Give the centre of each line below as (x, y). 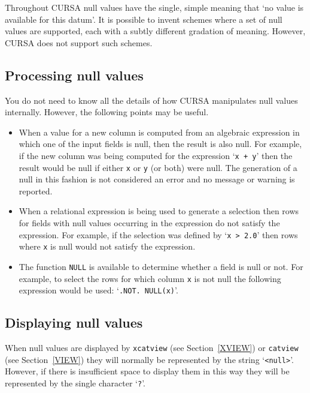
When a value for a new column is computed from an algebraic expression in (159, 132)
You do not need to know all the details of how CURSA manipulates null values (151, 100)
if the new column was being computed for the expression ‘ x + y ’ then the (156, 155)
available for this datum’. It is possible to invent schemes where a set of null (144, 19)
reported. (36, 190)
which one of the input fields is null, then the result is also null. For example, (160, 144)
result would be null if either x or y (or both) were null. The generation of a (158, 167)
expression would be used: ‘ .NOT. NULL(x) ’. (98, 290)
